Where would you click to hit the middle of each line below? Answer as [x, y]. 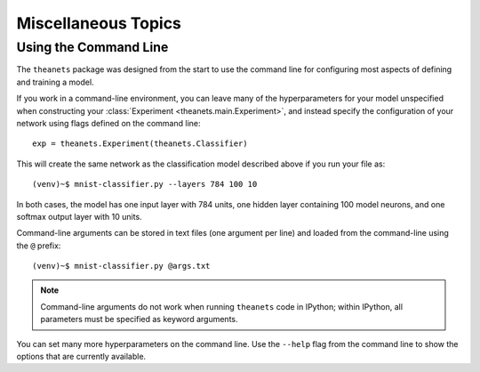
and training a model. [55, 82]
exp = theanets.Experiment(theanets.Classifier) [140, 144]
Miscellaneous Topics [99, 23]
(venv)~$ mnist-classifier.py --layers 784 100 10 [145, 184]
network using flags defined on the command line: [108, 123]
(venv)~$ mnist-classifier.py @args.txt [121, 266]
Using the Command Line [92, 47]
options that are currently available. [81, 357]
